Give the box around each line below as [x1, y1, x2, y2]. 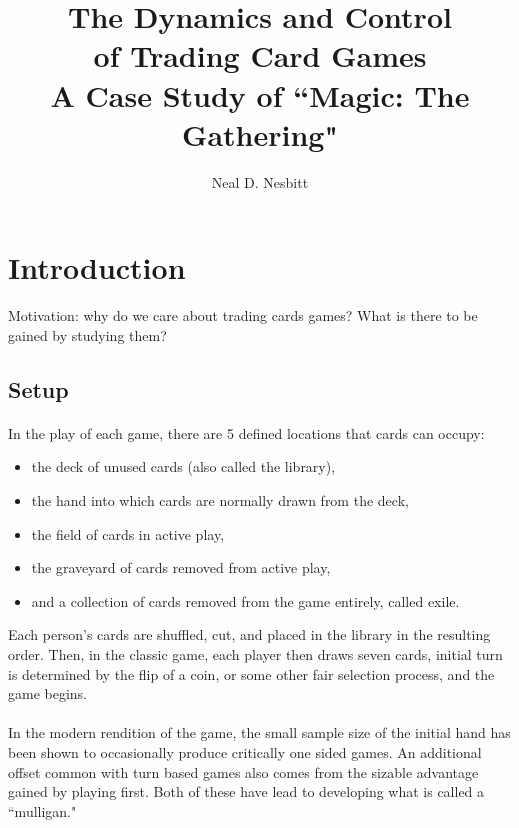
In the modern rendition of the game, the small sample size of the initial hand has [8, 722, 511, 743]
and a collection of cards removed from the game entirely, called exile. [31, 590, 460, 611]
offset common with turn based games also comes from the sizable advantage [8, 761, 479, 782]
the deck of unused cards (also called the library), [31, 456, 336, 477]
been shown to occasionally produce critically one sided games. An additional [8, 741, 482, 762]
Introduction [8, 247, 186, 288]
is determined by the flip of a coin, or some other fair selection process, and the [8, 663, 495, 684]
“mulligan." [8, 800, 77, 821]
